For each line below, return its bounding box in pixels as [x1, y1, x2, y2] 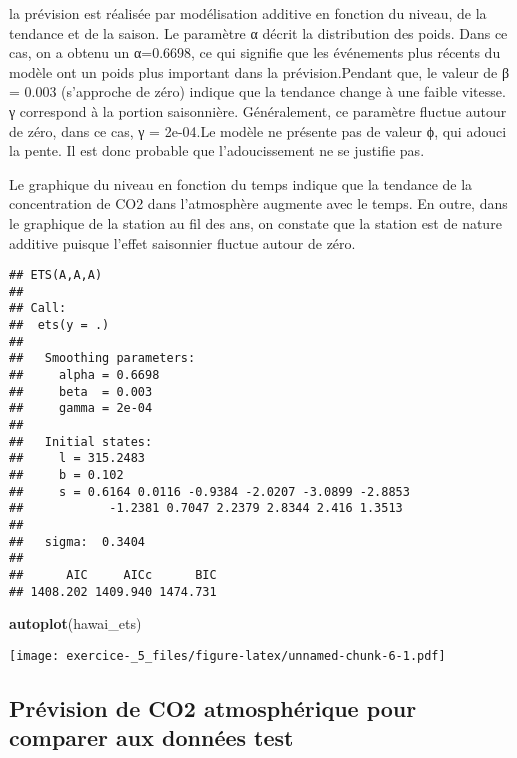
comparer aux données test [9, 722, 294, 753]
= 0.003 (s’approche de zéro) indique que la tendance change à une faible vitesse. [9, 81, 506, 102]
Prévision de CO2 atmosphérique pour [9, 692, 417, 723]
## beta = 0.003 [9, 384, 153, 399]
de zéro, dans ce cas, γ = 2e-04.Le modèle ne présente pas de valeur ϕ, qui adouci [9, 120, 507, 141]
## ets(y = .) [9, 318, 110, 333]
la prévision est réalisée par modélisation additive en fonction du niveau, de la [9, 3, 487, 23]
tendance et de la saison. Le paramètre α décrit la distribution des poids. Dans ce [9, 22, 508, 43]
